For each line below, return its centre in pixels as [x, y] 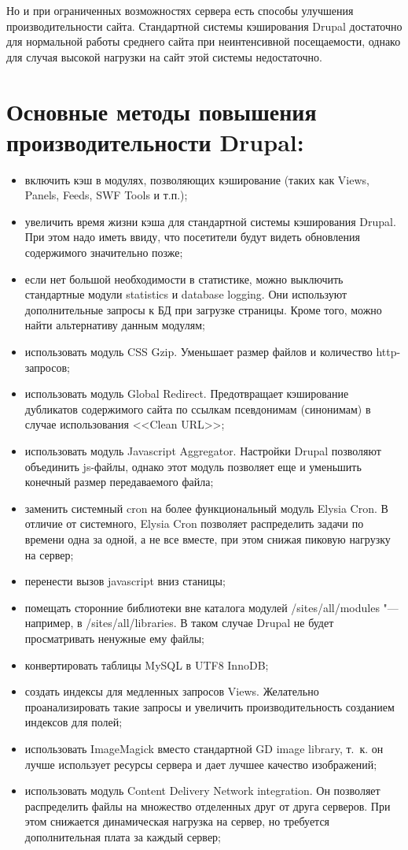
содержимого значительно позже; [104, 252]
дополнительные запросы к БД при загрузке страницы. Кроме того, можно [203, 309]
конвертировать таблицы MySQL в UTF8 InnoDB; [147, 664]
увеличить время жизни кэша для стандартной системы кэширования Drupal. [210, 221]
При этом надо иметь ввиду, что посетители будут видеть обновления [192, 237]
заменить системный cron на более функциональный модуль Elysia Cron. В [206, 508]
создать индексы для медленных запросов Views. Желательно [172, 691]
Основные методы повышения [162, 111]
